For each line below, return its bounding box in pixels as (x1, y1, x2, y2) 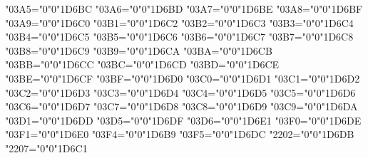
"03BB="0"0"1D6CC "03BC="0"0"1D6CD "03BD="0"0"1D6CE (5, 57, 280, 72)
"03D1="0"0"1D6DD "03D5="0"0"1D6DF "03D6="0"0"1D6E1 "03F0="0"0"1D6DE (5, 112, 362, 127)
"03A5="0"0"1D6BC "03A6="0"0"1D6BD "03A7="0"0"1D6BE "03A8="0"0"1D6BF (5, 1, 363, 16)
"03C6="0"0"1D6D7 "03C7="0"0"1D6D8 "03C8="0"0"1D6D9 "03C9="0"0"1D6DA (5, 99, 358, 114)
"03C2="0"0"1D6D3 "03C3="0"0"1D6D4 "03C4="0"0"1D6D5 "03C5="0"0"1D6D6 (5, 85, 356, 100)
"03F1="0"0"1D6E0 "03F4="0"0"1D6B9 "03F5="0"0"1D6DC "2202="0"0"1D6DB (5, 127, 354, 142)
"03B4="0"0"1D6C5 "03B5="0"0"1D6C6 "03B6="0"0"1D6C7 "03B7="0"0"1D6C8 (5, 29, 354, 44)
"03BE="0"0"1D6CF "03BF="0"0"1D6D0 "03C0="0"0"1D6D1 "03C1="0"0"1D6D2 (5, 70, 360, 85)
